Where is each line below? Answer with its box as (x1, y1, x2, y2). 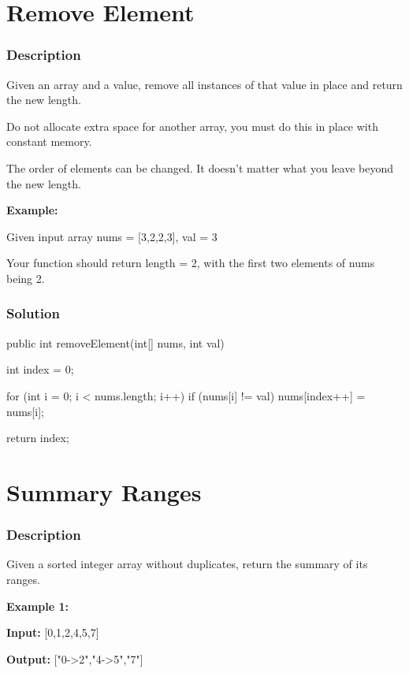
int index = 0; (6, 361, 74, 377)
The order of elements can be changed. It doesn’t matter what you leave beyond (6, 159, 394, 176)
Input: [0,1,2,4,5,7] (6, 624, 99, 641)
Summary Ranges (6, 475, 202, 508)
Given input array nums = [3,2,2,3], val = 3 (6, 228, 218, 244)
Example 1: (6, 597, 69, 614)
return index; (6, 429, 69, 446)
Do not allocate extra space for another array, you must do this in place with (6, 117, 378, 134)
